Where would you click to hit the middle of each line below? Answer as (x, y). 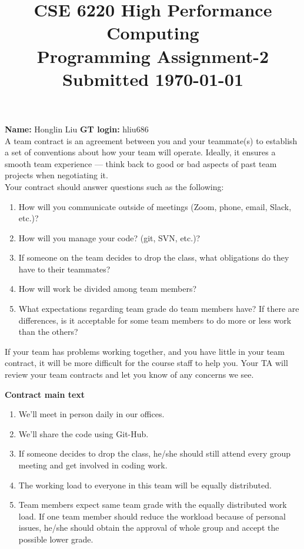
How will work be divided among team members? (108, 289)
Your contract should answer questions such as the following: (114, 186)
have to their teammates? (64, 269)
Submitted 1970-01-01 (153, 79)
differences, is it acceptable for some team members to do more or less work (155, 320)
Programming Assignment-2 (153, 56)
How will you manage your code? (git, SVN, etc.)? (109, 237)
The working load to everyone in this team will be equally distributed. (145, 485)
